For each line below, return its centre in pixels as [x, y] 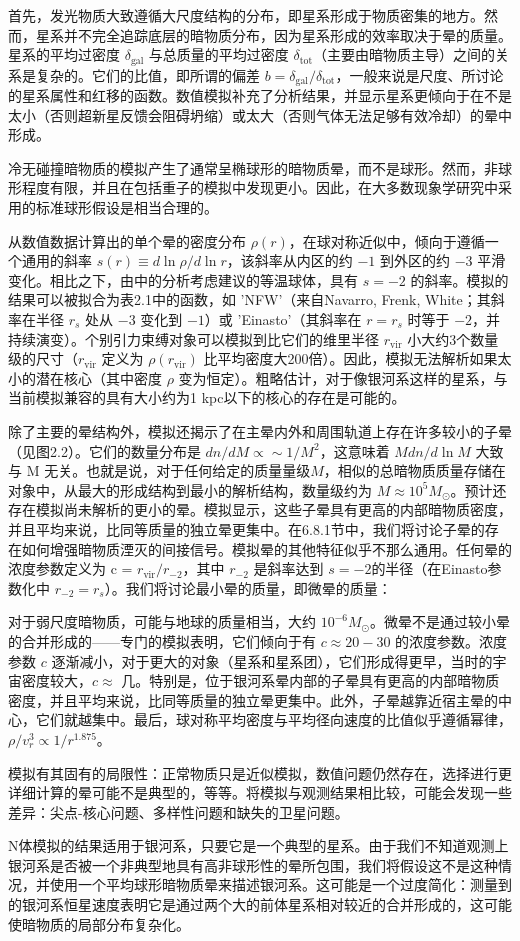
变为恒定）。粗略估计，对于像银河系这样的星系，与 [343, 377]
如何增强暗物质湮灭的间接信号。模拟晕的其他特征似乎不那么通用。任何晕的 [266, 548]
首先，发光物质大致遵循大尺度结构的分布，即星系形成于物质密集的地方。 [246, 15]
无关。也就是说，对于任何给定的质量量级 [177, 470]
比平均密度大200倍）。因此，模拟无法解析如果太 [357, 358]
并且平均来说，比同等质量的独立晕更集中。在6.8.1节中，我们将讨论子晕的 [246, 528]
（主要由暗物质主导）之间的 [404, 54]
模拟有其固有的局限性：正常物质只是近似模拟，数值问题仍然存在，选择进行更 [260, 772]
